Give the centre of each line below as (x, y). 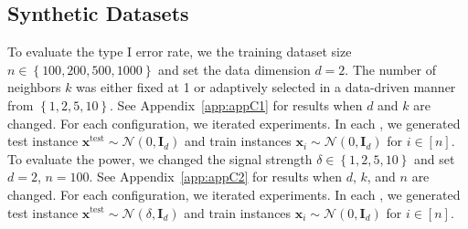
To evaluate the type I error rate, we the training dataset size (180, 52)
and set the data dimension (234, 69)
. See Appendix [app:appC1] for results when (236, 104)
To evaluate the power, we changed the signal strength (160, 158)
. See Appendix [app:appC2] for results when (215, 177)
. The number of (390, 69)
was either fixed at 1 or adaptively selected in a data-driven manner (266, 87)
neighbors (34, 87)
